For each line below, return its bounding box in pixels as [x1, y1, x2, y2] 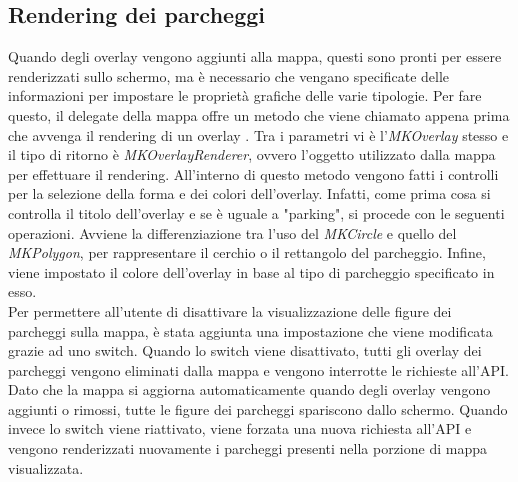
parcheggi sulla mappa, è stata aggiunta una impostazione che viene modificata [8, 320, 493, 341]
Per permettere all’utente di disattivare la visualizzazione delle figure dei [8, 300, 452, 321]
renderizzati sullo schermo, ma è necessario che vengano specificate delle [8, 65, 450, 86]
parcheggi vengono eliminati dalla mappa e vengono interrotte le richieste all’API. [8, 359, 509, 380]
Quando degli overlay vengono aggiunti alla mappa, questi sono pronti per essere [8, 46, 502, 67]
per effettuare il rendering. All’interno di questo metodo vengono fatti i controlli [8, 163, 499, 184]
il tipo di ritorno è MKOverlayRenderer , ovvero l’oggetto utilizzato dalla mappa [8, 144, 496, 165]
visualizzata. [8, 457, 84, 478]
